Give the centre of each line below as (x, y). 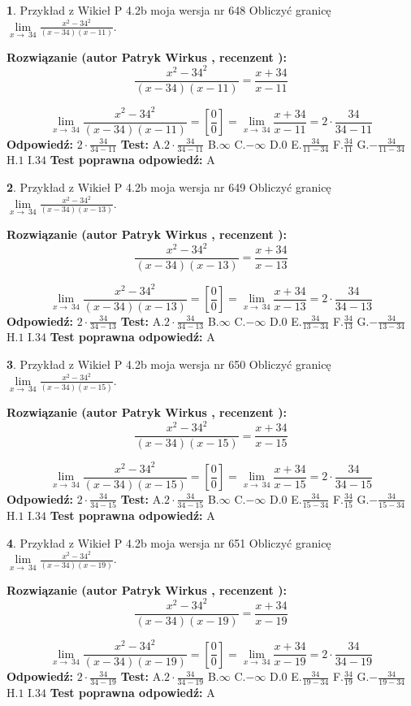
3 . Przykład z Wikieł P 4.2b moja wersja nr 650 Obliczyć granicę (169, 364)
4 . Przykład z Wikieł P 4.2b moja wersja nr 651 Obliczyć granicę (169, 542)
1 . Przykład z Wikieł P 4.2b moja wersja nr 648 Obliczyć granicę (169, 10)
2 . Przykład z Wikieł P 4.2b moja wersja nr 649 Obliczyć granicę (169, 187)
